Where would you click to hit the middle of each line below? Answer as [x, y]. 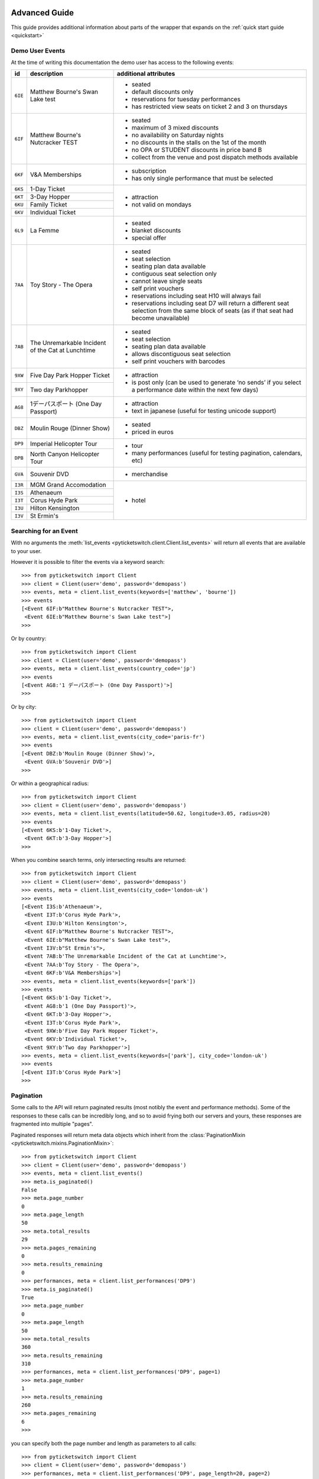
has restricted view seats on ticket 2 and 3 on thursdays [209, 106]
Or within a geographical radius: [50, 783]
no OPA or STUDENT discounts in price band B [197, 150]
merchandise [150, 474]
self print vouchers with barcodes [178, 361]
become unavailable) [161, 318]
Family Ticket [48, 205]
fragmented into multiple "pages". [52, 1124]
